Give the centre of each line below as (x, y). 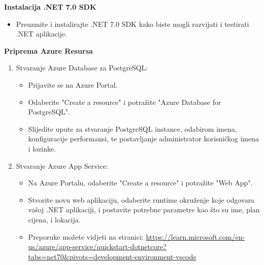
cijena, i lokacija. (54, 219)
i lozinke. (42, 148)
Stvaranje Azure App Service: (62, 165)
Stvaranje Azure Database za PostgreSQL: (82, 68)
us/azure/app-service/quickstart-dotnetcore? (97, 247)
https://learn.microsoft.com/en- (195, 236)
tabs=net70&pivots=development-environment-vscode (112, 256)
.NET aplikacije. (41, 34)
